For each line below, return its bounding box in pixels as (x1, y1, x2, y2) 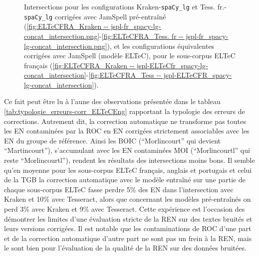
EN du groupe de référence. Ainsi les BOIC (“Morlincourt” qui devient (4, 135, 221, 145)
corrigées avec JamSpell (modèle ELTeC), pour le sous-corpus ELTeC (24, 50, 236, 61)
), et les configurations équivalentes (107, 40, 215, 51)
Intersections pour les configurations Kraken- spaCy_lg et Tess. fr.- (24, 1, 227, 11)
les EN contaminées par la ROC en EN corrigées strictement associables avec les (4, 126, 250, 136)
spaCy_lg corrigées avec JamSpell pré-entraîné (24, 11, 166, 21)
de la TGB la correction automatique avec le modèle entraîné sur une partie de (4, 174, 246, 185)
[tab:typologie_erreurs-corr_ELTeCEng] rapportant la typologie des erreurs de (4, 106, 245, 117)
